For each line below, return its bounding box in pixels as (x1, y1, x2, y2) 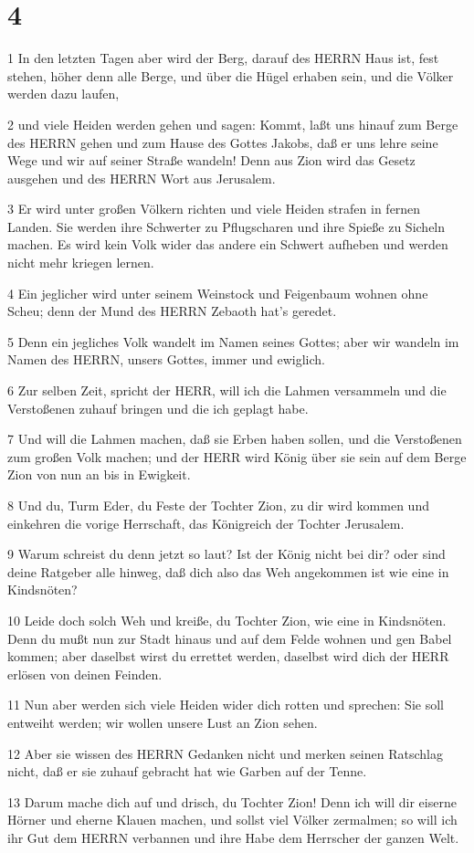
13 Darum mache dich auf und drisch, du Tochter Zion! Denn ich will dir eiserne (7, 792, 457, 811)
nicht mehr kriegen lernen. (7, 253, 154, 272)
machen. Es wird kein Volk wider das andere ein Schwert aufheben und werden (7, 235, 448, 254)
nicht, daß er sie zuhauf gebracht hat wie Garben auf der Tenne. (7, 762, 367, 781)
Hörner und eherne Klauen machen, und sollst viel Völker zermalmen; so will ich (7, 810, 458, 829)
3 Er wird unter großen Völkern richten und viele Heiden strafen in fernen (7, 199, 421, 218)
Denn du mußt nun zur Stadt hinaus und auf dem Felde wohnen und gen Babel (7, 628, 452, 648)
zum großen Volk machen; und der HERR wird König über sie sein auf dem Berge (7, 447, 467, 466)
